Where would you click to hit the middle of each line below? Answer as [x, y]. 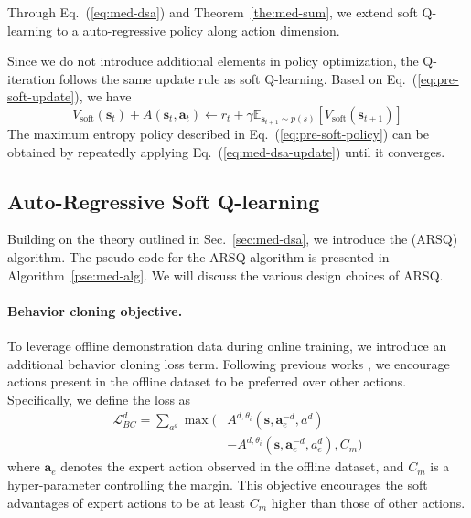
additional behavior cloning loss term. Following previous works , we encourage [229, 363]
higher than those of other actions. [368, 502]
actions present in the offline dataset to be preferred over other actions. [207, 381]
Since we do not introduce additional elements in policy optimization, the [213, 61]
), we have [103, 96]
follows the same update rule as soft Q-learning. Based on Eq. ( [238, 78]
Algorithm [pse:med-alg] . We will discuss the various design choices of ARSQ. [225, 275]
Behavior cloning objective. [95, 310]
